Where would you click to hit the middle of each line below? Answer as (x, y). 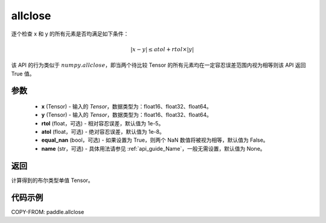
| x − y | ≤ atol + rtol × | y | (162, 49)
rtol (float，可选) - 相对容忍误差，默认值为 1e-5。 (103, 123)
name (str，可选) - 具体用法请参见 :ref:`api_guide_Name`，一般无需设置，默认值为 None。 (153, 148)
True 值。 (23, 74)
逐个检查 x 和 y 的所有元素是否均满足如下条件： (70, 34)
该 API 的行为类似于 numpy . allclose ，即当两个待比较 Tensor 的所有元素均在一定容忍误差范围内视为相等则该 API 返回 (158, 65)
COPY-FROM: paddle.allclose (48, 212)
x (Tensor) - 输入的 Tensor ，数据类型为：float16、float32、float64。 (127, 106)
